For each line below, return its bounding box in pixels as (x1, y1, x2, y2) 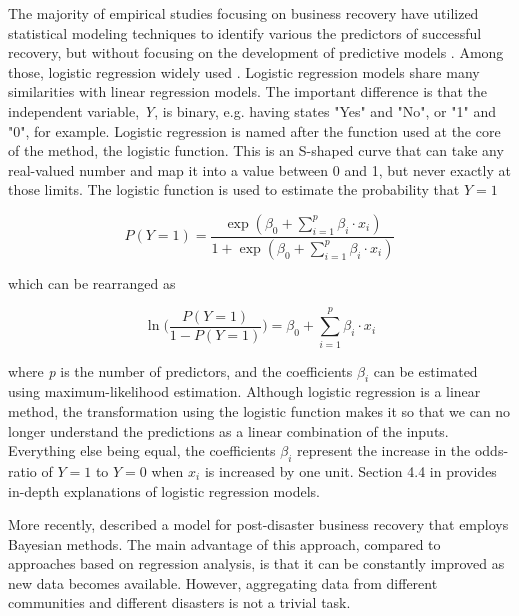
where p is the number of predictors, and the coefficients (8, 360, 353, 381)
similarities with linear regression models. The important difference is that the (8, 81, 488, 102)
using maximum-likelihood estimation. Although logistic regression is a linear (8, 381, 481, 402)
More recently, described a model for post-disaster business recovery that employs (8, 514, 509, 535)
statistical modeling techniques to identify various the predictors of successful (8, 22, 482, 43)
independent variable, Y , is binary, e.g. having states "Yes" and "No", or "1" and (8, 100, 496, 121)
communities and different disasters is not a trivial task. (8, 592, 351, 613)
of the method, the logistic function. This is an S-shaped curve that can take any (8, 140, 504, 161)
